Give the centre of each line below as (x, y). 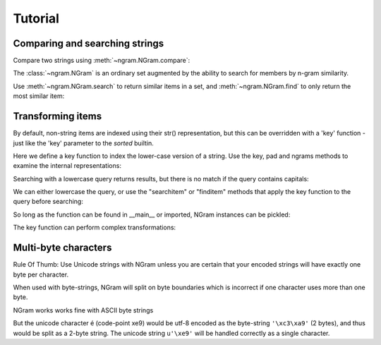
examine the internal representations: (67, 166)
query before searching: (48, 202)
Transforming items (58, 116)
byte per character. (41, 274)
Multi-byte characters (62, 248)
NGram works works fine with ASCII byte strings (83, 310)
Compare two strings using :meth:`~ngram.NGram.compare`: (102, 61)
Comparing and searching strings (89, 43)
